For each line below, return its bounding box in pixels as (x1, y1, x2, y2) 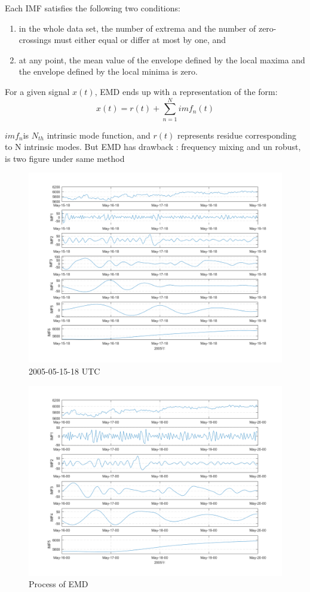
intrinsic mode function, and (47, 128, 151, 141)
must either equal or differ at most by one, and (54, 33, 226, 46)
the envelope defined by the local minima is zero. (19, 65, 198, 78)
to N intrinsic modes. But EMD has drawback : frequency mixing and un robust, (5, 140, 301, 153)
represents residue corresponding (177, 128, 296, 141)
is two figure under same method (5, 152, 125, 164)
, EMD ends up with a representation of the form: (94, 85, 278, 97)
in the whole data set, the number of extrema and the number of (19, 22, 256, 34)
